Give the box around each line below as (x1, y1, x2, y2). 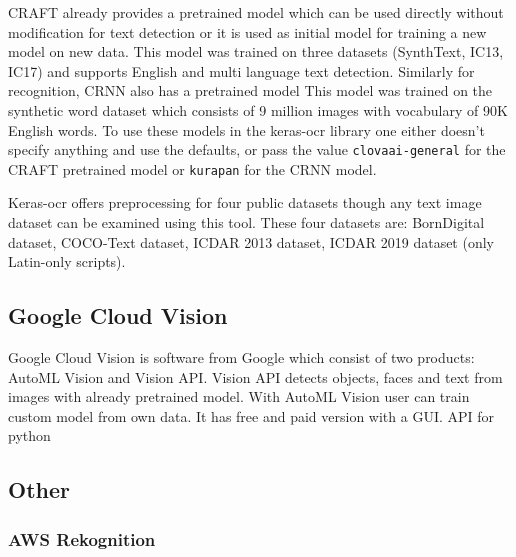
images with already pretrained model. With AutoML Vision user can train (8, 386, 470, 407)
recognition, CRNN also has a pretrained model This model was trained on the (8, 80, 493, 101)
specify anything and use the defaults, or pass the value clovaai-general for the (8, 139, 506, 160)
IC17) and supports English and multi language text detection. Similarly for (8, 60, 475, 81)
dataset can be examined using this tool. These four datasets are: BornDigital (8, 212, 485, 233)
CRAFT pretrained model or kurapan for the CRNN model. (8, 158, 377, 179)
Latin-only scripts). (8, 251, 126, 272)
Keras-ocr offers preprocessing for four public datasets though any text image (8, 192, 482, 213)
